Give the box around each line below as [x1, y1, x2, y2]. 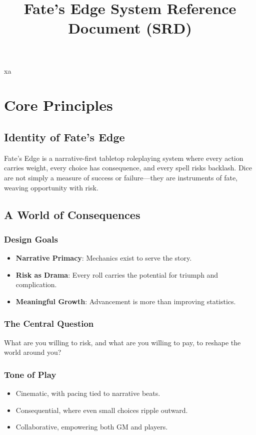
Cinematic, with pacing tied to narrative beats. [15, 388, 160, 398]
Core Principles [4, 95, 113, 115]
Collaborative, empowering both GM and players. [15, 421, 168, 432]
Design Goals [4, 233, 58, 245]
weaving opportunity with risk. [4, 182, 98, 192]
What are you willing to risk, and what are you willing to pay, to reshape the [4, 337, 241, 347]
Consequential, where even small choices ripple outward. [15, 404, 188, 415]
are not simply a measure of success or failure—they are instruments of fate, [4, 172, 238, 182]
